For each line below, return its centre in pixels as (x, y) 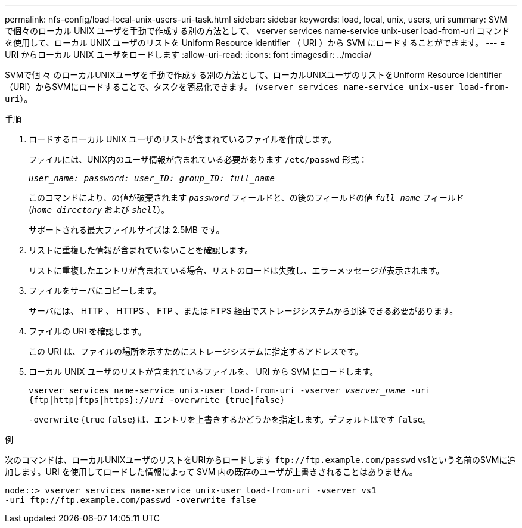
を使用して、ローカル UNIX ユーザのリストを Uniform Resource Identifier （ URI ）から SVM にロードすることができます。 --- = (255, 43)
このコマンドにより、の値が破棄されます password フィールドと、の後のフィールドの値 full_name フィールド (246, 198)
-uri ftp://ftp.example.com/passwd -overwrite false (130, 500)
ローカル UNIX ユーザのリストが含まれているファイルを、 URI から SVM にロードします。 (203, 372)
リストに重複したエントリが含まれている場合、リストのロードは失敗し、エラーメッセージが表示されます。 (237, 270)
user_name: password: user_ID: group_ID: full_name (152, 178)
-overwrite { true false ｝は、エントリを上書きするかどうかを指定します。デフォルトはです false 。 (230, 419)
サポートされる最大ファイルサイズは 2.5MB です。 (127, 230)
